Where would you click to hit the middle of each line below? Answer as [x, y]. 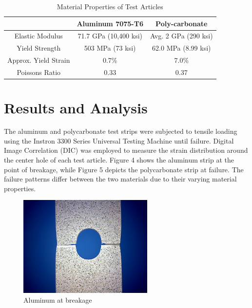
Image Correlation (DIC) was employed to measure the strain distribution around [126, 150]
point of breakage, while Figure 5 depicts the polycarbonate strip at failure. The [124, 169]
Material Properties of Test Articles [110, 6]
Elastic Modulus [39, 36]
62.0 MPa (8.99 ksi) [182, 48]
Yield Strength [39, 48]
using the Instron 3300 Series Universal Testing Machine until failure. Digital [119, 140]
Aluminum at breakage [58, 299]
